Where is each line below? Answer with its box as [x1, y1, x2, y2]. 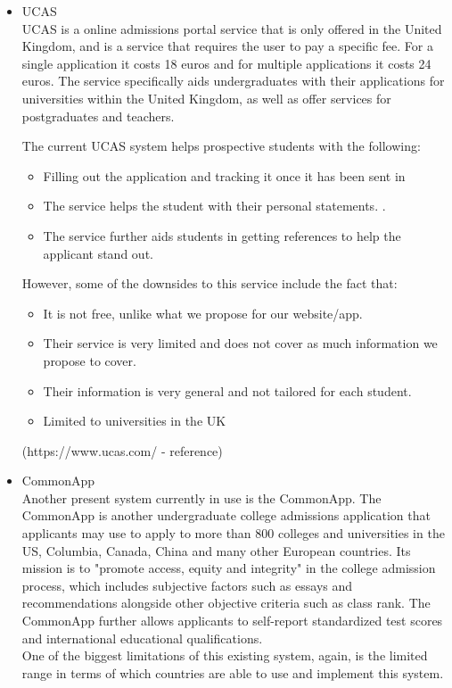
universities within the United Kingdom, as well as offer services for [21, 88, 391, 107]
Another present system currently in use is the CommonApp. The [21, 488, 382, 507]
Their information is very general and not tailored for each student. [43, 381, 412, 400]
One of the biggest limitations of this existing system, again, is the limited [21, 646, 428, 665]
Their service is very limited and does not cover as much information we [43, 334, 438, 352]
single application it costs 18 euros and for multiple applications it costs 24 [21, 54, 431, 72]
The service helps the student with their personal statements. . [43, 196, 386, 215]
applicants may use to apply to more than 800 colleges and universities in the [21, 524, 445, 543]
